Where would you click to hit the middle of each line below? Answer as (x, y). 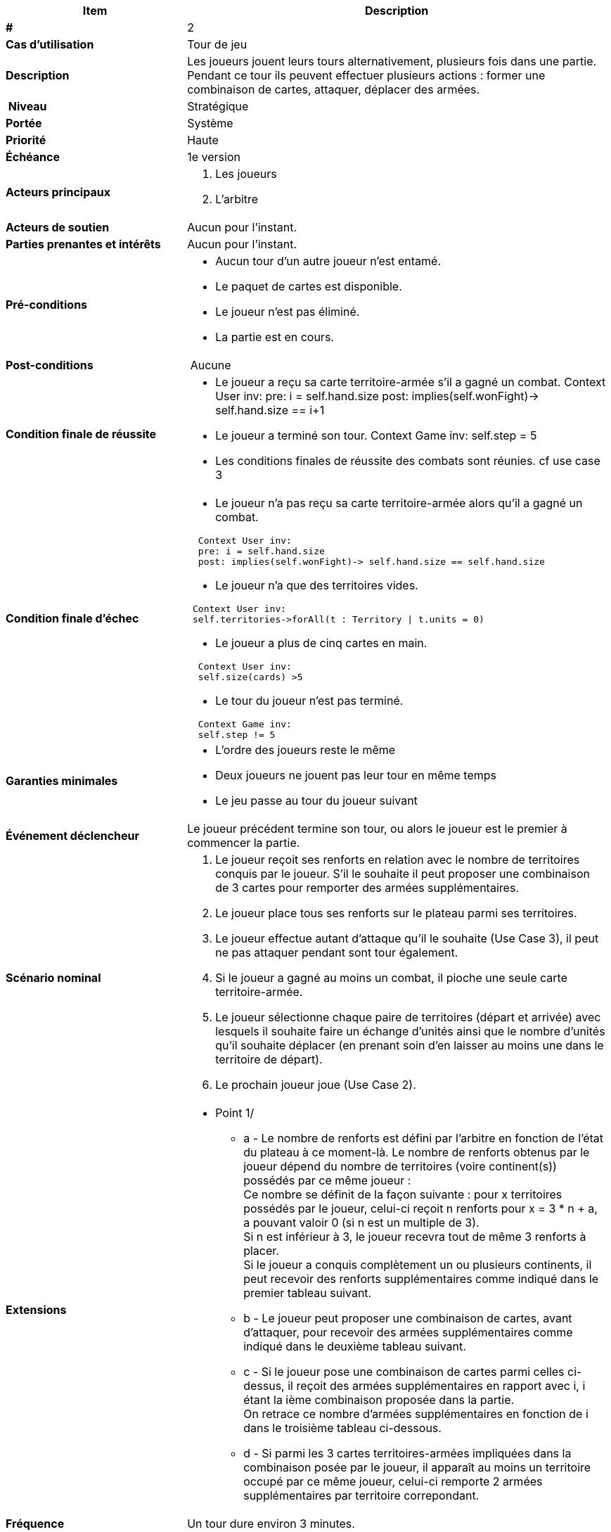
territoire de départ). (269, 1059)
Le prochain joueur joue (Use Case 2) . (316, 1085)
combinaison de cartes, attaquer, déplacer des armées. (334, 89)
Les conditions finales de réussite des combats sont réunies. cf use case (408, 461)
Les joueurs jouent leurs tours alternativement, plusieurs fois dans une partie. (392, 61)
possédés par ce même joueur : (327, 1180)
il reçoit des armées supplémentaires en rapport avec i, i (437, 1386)
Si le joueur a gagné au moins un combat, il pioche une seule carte (392, 978)
